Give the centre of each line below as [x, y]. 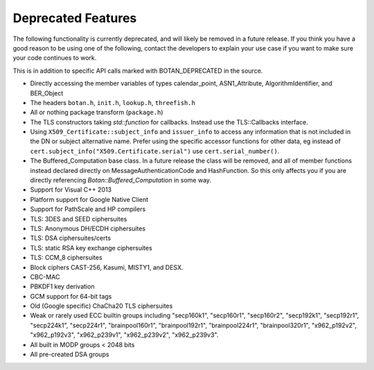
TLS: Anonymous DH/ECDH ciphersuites [88, 228]
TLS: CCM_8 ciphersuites [66, 258]
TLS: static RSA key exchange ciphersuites [91, 248]
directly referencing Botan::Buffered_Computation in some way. [121, 181]
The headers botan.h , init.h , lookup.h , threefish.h [113, 102]
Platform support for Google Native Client [89, 199]
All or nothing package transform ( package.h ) [97, 112]
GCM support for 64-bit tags [71, 296]
